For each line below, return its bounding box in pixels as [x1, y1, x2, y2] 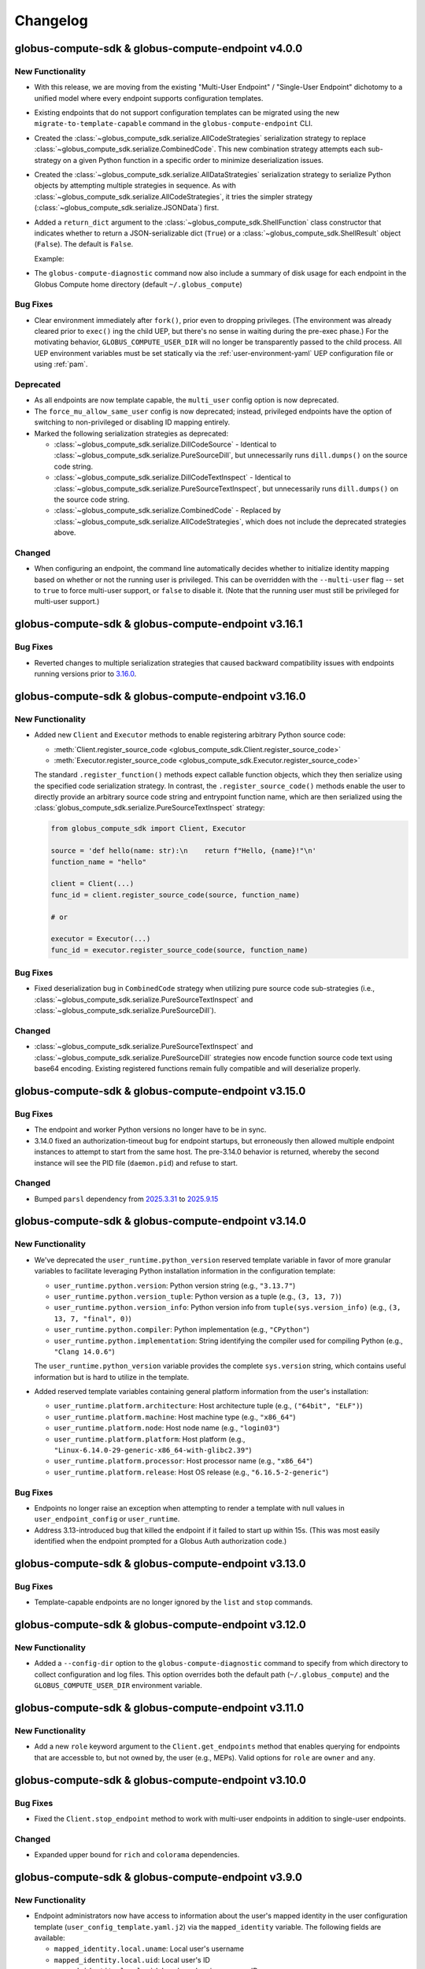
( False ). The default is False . [34, 239, 134, 249]
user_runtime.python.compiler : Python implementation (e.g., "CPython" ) [54, 1325, 310, 1334]
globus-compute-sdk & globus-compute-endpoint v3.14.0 [14, 1214, 307, 1228]
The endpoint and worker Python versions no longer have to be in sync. [34, 1125, 267, 1134]
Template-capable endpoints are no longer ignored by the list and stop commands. [34, 1597, 313, 1607]
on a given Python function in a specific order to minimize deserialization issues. [63, 155, 324, 165]
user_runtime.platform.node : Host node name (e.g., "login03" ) [54, 1423, 280, 1433]
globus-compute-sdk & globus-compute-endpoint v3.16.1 [14, 617, 303, 631]
